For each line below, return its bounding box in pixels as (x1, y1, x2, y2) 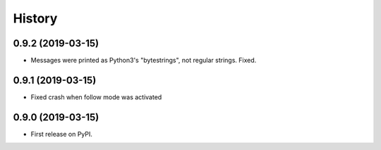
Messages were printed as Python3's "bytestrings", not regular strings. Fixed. (30, 56, 257, 65)
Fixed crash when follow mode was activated (30, 92, 162, 101)
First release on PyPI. (30, 130, 93, 138)
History (13, 11, 58, 26)
